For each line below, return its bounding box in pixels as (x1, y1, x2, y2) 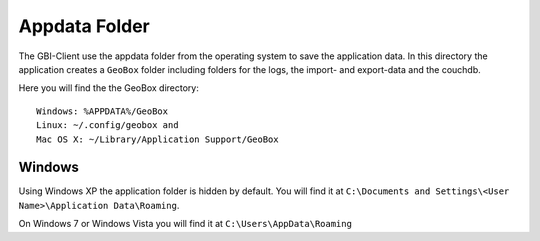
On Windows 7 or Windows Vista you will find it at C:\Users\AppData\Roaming (18, 218, 352, 230)
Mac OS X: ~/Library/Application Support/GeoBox (36, 133, 279, 145)
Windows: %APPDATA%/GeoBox (36, 105, 169, 117)
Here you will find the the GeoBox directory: (18, 82, 199, 94)
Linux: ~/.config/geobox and (36, 120, 179, 131)
